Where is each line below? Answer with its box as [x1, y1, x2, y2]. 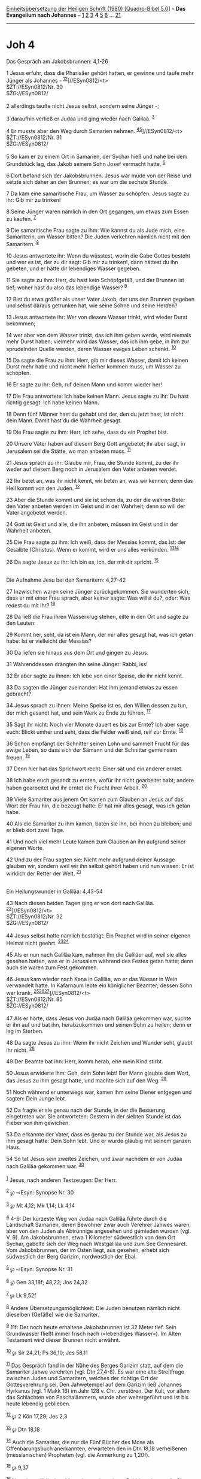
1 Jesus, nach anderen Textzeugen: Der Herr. [6, 1175, 117, 1184]
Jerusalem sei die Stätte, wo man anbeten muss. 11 [6, 446, 131, 455]
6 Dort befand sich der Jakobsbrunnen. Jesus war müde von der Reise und [6, 172, 192, 179]
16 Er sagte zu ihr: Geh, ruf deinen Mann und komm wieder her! [6, 381, 163, 388]
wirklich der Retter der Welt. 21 [6, 869, 81, 877]
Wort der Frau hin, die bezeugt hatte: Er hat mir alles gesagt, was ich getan [6, 802, 190, 809]
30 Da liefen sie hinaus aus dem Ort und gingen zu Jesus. [6, 649, 149, 657]
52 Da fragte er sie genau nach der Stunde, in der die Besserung [6, 1106, 166, 1114]
